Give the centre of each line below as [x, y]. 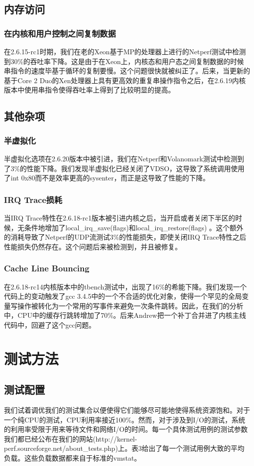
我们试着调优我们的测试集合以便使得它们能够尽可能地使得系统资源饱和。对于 [127, 410]
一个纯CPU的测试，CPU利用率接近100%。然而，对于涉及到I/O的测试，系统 [125, 419]
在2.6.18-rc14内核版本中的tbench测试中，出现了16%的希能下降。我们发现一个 [126, 286]
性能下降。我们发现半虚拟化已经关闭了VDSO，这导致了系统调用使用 [136, 168]
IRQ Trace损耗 [33, 199]
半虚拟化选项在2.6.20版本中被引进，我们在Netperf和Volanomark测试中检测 [121, 158]
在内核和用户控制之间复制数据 [60, 33]
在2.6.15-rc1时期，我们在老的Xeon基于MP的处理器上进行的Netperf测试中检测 [125, 51]
